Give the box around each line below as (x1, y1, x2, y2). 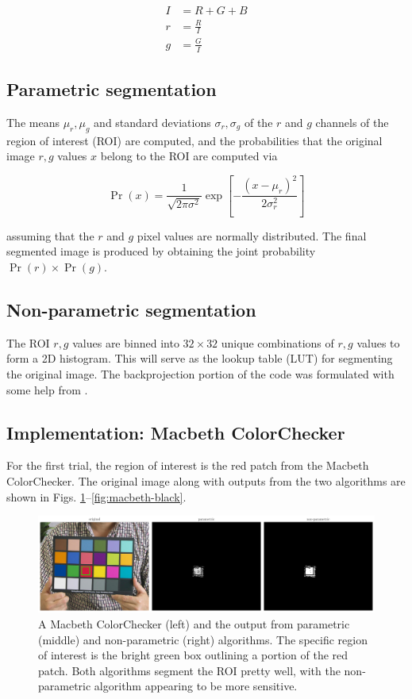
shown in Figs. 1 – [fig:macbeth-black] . (6, 488, 187, 505)
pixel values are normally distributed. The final (137, 227, 367, 244)
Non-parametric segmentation (6, 298, 256, 322)
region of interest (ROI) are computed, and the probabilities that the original (6, 132, 383, 148)
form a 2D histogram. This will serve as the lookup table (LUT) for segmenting (6, 350, 393, 367)
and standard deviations (94, 113, 211, 130)
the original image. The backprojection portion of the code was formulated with (6, 366, 395, 382)
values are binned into (72, 334, 179, 351)
